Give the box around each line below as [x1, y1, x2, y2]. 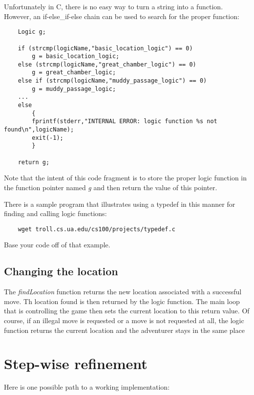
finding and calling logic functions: [4, 208, 107, 219]
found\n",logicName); [4, 126, 74, 133]
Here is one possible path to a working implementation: [4, 382, 170, 392]
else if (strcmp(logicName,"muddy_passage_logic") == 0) [18, 77, 207, 85]
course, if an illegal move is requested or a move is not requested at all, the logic [4, 315, 244, 325]
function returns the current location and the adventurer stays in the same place [4, 325, 245, 335]
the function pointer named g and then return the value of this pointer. [4, 182, 217, 192]
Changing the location [4, 263, 118, 279]
